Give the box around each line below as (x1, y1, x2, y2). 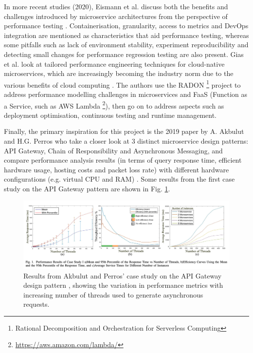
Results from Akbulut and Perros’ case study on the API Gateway (23, 270, 222, 280)
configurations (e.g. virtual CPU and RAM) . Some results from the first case (4, 174, 235, 184)
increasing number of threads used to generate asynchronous (23, 289, 203, 299)
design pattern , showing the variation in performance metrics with (23, 280, 223, 290)
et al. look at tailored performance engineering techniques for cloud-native (4, 58, 225, 69)
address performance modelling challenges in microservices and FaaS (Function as (4, 89, 247, 99)
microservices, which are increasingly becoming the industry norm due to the (4, 68, 234, 78)
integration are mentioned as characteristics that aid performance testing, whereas (4, 30, 249, 40)
